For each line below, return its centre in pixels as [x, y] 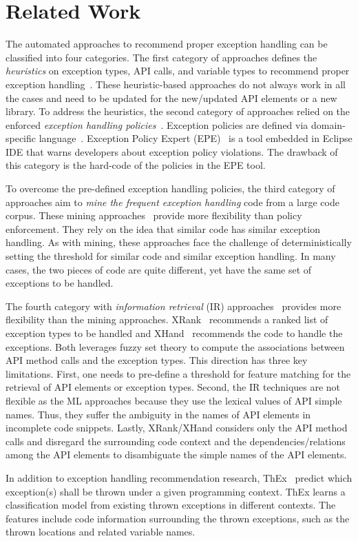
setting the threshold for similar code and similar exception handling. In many [171, 256]
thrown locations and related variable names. [101, 532]
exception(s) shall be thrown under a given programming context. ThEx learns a [176, 491]
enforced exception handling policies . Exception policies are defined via [157, 124]
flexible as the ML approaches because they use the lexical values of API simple [174, 400]
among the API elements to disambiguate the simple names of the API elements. [176, 455]
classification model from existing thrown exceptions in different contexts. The [171, 505]
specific [21, 138]
